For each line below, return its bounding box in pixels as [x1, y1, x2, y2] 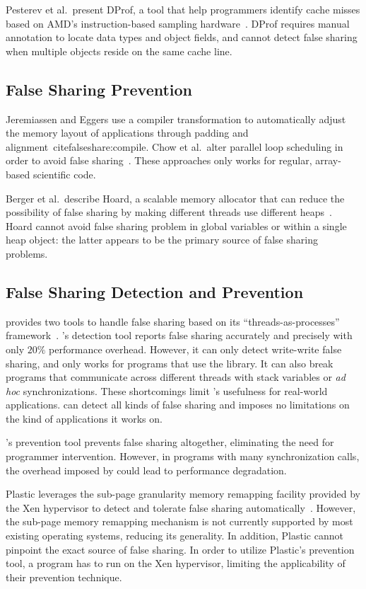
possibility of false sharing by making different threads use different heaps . [6, 205, 332, 219]
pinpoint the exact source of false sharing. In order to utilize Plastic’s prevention [6, 542, 355, 556]
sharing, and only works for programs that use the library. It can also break [6, 355, 333, 370]
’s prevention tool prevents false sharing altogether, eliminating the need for [6, 435, 334, 450]
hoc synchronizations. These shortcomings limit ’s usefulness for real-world [6, 383, 328, 398]
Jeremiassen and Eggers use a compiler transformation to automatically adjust [6, 111, 346, 126]
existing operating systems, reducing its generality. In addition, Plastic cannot [6, 528, 343, 543]
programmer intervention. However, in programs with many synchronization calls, [6, 449, 360, 464]
